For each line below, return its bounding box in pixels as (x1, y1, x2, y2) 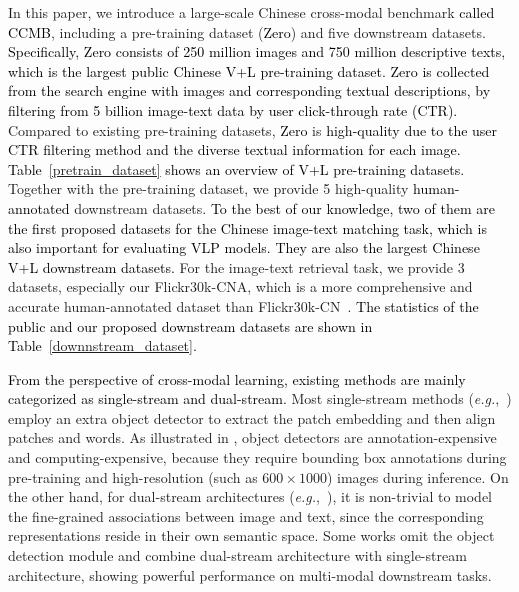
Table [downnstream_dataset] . (8, 335, 197, 356)
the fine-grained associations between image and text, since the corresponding (8, 505, 484, 526)
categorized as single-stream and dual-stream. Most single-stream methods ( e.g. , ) (8, 388, 512, 409)
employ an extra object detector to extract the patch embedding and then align (8, 407, 496, 428)
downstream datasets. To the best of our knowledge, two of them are (74, 197, 495, 218)
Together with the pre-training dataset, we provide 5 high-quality (8, 178, 409, 199)
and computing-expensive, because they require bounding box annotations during (8, 447, 507, 468)
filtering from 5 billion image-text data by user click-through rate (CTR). (8, 99, 458, 120)
